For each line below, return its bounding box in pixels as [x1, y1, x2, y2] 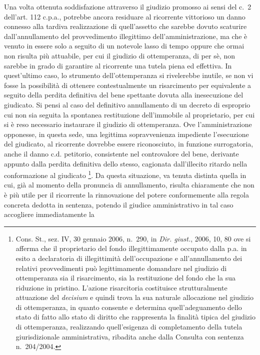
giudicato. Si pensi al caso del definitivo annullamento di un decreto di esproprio [4, 99, 250, 109]
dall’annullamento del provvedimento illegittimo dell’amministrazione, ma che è [4, 30, 247, 41]
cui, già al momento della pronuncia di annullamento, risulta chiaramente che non [4, 179, 254, 190]
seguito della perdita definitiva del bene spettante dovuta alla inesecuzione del [4, 89, 243, 100]
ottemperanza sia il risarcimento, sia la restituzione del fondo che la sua [15, 272, 235, 283]
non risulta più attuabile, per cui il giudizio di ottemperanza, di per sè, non [4, 50, 235, 60]
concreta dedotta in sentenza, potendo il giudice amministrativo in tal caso [4, 199, 233, 209]
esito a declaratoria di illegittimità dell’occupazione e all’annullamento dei [15, 252, 242, 263]
